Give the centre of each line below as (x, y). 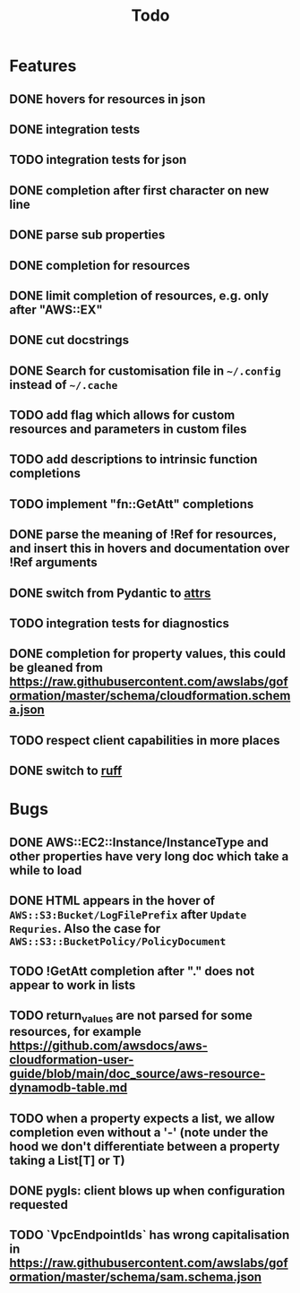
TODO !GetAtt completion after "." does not (132, 971)
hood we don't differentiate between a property (145, 1146)
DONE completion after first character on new (139, 190)
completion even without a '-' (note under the (139, 1132)
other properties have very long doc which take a (149, 856)
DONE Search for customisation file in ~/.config (145, 371)
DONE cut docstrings (69, 340)
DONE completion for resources (100, 265)
